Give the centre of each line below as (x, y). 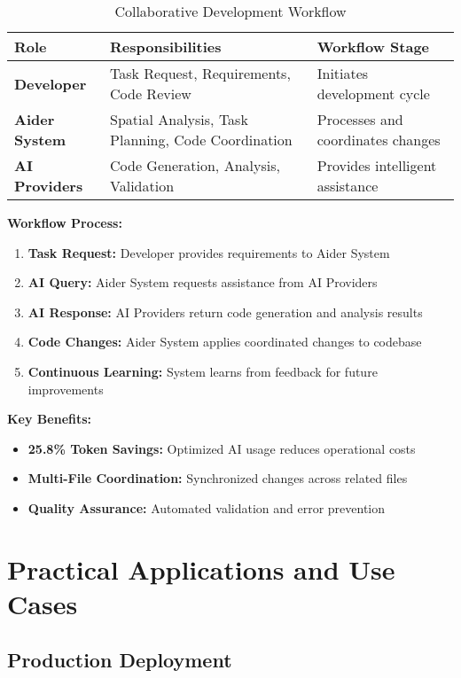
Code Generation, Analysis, (195, 165)
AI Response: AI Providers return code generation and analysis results (225, 312)
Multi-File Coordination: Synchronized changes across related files (218, 478)
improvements (66, 389)
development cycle (373, 94)
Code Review (151, 94)
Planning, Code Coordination (201, 140)
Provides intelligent (377, 165)
